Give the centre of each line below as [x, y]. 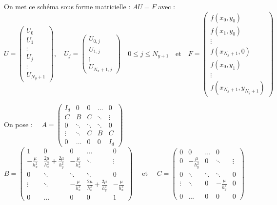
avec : [167, 6]
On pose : [18, 124]
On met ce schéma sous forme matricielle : [67, 6]
